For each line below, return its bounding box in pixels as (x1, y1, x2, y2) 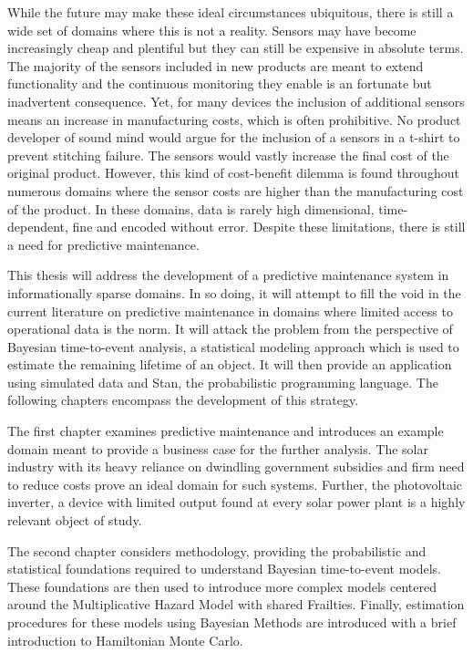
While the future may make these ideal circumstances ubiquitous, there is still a (7, 3, 454, 21)
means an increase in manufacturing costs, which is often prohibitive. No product (7, 109, 461, 129)
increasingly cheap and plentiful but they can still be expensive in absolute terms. (7, 38, 464, 57)
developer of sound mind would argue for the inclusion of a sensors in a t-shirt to (7, 128, 460, 147)
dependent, (7, 217, 68, 236)
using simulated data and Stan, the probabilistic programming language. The (7, 372, 438, 391)
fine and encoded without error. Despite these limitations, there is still (72, 217, 466, 236)
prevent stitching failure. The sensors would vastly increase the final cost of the (7, 145, 449, 164)
